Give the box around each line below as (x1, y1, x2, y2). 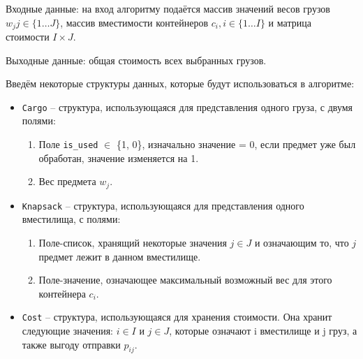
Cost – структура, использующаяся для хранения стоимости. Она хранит (22, 309, 332, 324)
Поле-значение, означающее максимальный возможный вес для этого (38, 272, 332, 287)
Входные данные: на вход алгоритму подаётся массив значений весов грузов (6, 1, 330, 15)
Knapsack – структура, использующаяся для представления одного (22, 198, 304, 212)
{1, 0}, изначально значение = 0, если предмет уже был (116, 137, 356, 152)
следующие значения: (22, 323, 114, 338)
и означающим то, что (254, 235, 349, 250)
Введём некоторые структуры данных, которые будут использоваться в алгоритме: (6, 76, 355, 91)
